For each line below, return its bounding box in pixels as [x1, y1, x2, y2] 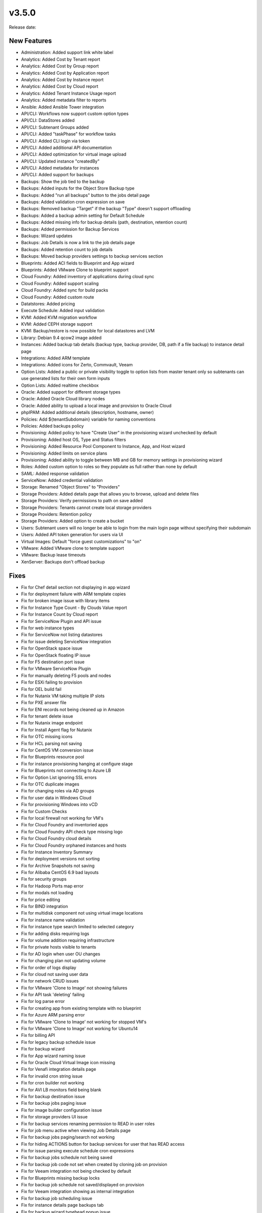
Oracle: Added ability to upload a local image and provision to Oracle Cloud [21, 403, 172, 409]
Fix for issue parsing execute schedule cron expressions [21, 1148, 134, 1154]
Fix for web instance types [21, 625, 75, 631]
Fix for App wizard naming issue [21, 1053, 86, 1059]
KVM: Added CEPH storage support [21, 321, 93, 327]
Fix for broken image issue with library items [21, 598, 110, 604]
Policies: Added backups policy [21, 423, 84, 429]
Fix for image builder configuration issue [21, 1107, 102, 1113]
